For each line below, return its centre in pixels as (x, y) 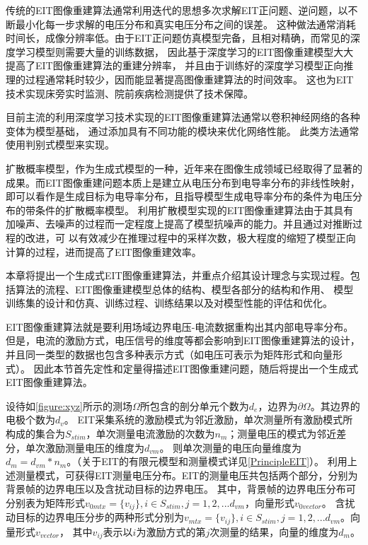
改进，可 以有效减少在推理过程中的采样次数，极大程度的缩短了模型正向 (190, 237)
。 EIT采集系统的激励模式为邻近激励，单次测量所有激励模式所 (208, 420)
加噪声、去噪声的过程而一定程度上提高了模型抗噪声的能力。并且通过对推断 (179, 224)
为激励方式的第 (171, 531)
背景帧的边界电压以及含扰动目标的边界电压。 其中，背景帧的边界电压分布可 (181, 489)
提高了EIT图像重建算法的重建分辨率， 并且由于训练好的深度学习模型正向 (175, 65)
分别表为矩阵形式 (45, 503)
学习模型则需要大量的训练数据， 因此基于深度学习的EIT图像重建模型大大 (184, 51)
